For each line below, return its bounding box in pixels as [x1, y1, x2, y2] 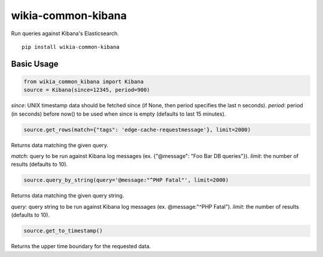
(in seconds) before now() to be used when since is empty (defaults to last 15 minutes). [11, 110, 226, 117]
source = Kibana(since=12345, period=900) [23, 86, 150, 94]
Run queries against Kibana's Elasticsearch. [11, 30, 119, 37]
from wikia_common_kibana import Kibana [23, 78, 144, 85]
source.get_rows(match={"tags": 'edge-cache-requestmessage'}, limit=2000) [23, 126, 251, 133]
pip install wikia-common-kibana [22, 44, 120, 50]
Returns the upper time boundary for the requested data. [11, 243, 151, 250]
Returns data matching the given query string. [11, 192, 124, 199]
